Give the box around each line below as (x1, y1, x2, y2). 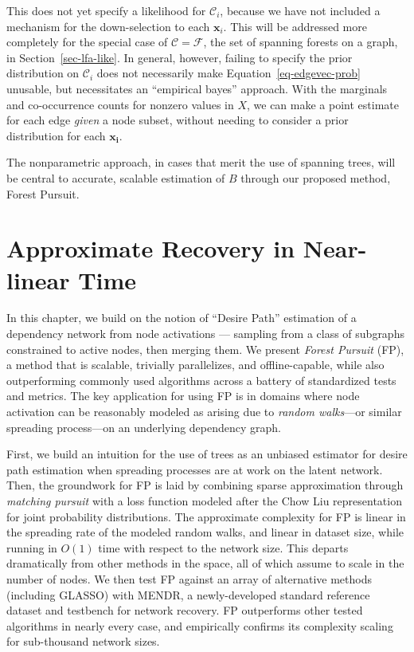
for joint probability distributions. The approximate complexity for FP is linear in (6, 508, 406, 524)
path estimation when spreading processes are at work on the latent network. (6, 461, 383, 477)
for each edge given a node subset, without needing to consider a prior (6, 112, 349, 128)
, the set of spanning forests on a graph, (203, 33, 398, 50)
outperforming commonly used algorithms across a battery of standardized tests (6, 371, 396, 388)
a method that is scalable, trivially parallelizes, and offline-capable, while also (6, 356, 385, 373)
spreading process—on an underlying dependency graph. (6, 418, 282, 435)
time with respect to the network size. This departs (98, 539, 349, 556)
